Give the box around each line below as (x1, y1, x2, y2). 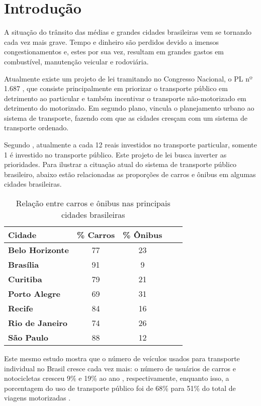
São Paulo (8, 332, 49, 344)
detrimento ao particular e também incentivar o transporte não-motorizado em (4, 93, 246, 103)
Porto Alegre (8, 288, 60, 300)
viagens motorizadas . (4, 392, 71, 403)
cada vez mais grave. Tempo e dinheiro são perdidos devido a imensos (4, 36, 219, 47)
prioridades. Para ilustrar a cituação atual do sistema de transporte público (4, 159, 237, 170)
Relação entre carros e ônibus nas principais (16, 197, 170, 209)
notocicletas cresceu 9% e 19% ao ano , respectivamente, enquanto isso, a (4, 373, 229, 383)
